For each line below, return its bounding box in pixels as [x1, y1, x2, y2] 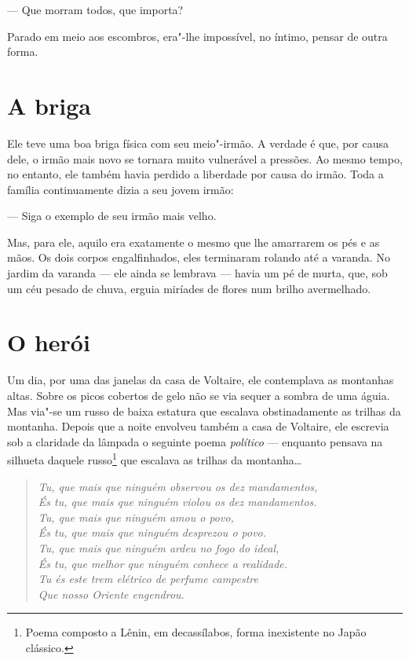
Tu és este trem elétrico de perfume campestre [38, 570, 259, 587]
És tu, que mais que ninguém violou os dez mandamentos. [38, 493, 317, 510]
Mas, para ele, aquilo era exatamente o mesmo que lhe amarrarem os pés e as [7, 233, 380, 250]
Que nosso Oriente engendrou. [38, 585, 184, 602]
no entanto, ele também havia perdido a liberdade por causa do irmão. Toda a [7, 166, 384, 182]
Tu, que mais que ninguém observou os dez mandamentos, [38, 478, 318, 494]
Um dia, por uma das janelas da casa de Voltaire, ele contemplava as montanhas [7, 372, 394, 388]
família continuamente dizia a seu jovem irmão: [7, 181, 234, 197]
